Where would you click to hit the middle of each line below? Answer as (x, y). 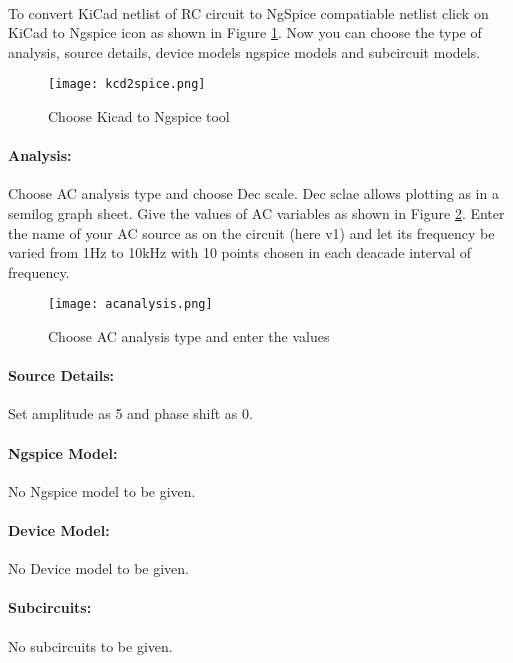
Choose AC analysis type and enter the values (189, 336)
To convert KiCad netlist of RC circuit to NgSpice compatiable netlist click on (248, 12)
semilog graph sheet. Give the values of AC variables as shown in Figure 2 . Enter (256, 213)
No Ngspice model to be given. (102, 490)
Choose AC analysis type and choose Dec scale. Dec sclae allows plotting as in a (253, 193)
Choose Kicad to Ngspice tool (139, 116)
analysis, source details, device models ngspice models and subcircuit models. (244, 51)
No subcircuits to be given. (90, 645)
